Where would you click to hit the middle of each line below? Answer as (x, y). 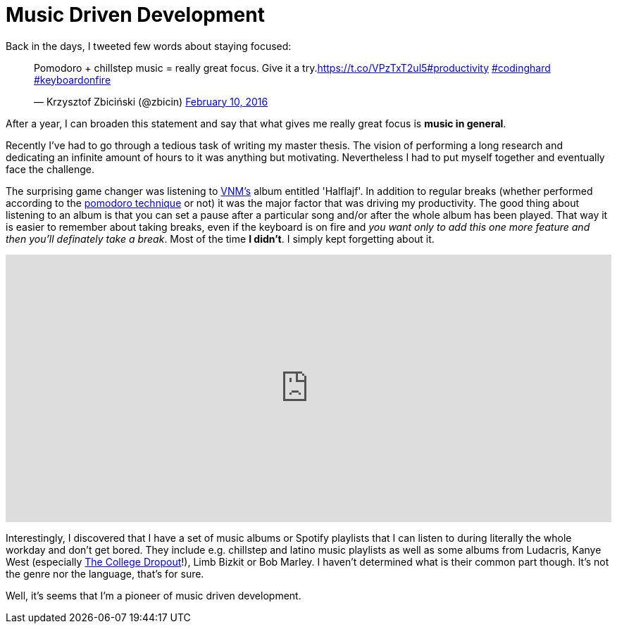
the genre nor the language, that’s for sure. (105, 573)
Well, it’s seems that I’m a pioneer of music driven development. (154, 595)
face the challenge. (50, 169)
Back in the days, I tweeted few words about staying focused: (149, 46)
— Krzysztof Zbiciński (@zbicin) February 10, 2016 (151, 101)
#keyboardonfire (73, 80)
